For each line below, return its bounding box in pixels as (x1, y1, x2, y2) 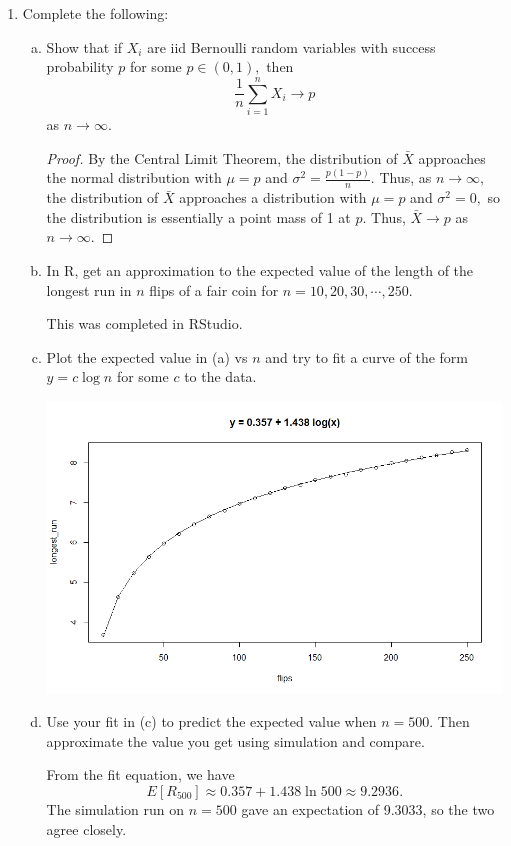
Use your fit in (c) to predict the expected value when (46, 711, 377, 732)
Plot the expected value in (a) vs (46, 346, 248, 367)
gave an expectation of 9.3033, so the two (241, 798, 495, 819)
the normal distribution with (46, 167, 222, 188)
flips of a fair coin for (149, 279, 279, 300)
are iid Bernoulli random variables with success (147, 36, 436, 57)
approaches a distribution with (179, 187, 367, 208)
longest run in (46, 279, 132, 300)
